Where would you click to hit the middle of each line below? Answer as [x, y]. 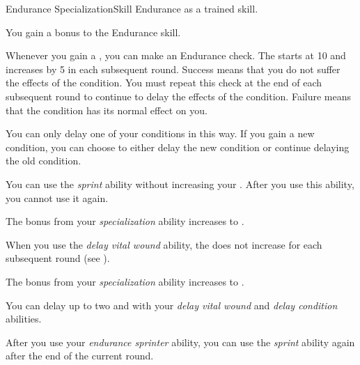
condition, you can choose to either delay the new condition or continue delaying [178, 147]
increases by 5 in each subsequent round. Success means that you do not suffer [173, 69]
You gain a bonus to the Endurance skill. [93, 32]
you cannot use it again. [57, 197]
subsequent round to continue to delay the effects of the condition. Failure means [179, 96]
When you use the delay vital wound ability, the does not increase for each [164, 244]
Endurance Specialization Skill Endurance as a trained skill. [132, 8]
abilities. [24, 319]
